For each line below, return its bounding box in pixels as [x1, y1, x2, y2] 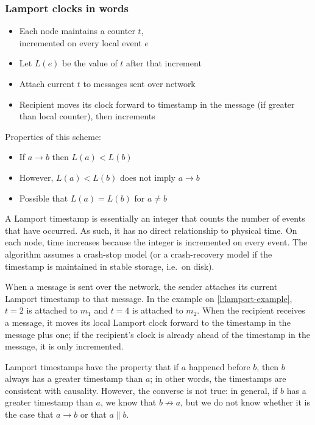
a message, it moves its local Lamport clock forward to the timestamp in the [5, 315, 291, 328]
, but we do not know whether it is [180, 396, 310, 409]
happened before [188, 360, 250, 373]
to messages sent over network [83, 77, 196, 90]
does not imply [119, 170, 175, 183]
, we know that [100, 396, 157, 409]
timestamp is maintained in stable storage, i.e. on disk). [5, 259, 214, 272]
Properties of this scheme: [5, 130, 101, 142]
